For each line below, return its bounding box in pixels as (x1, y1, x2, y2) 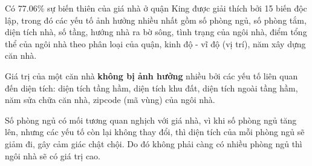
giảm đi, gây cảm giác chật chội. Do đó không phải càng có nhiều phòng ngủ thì (5, 137, 302, 150)
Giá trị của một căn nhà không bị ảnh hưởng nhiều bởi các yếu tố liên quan (5, 69, 298, 82)
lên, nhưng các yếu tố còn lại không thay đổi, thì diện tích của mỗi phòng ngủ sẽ (5, 125, 305, 138)
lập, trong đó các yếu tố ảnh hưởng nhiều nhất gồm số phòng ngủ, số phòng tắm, (5, 13, 307, 26)
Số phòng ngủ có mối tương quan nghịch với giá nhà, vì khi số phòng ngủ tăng (5, 113, 297, 126)
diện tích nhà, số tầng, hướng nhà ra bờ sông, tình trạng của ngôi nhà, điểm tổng (5, 25, 307, 38)
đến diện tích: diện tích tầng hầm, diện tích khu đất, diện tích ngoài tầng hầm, (5, 81, 298, 94)
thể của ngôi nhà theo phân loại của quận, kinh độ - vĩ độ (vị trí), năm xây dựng (5, 37, 306, 50)
